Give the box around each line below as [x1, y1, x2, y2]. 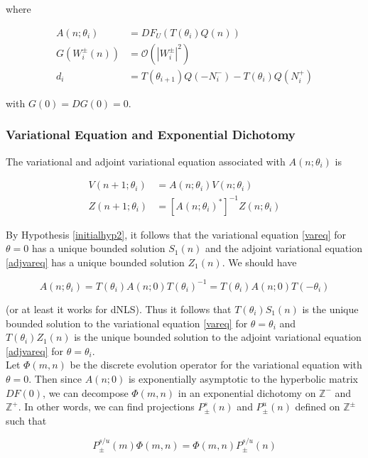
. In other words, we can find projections [18, 399, 195, 414]
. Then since [28, 371, 82, 386]
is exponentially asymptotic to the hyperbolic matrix [128, 371, 358, 386]
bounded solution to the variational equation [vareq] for [6, 315, 248, 330]
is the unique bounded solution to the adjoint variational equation [74, 329, 362, 344]
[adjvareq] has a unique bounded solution [6, 254, 185, 269]
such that [6, 413, 47, 427]
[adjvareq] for [6, 343, 63, 358]
